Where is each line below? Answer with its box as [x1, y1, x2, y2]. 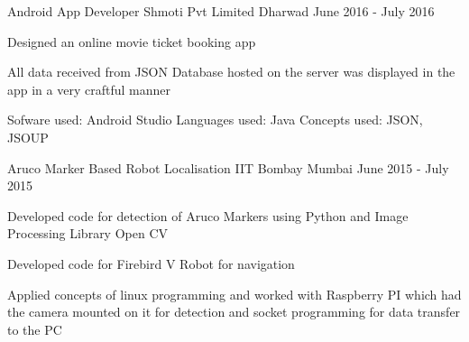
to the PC [7, 319, 62, 338]
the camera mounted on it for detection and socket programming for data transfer [7, 302, 461, 321]
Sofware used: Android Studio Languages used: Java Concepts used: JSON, [7, 110, 423, 129]
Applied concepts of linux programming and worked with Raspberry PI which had [7, 284, 462, 303]
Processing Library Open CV [7, 224, 169, 243]
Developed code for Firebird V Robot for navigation [7, 254, 295, 273]
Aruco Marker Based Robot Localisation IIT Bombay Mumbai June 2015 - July [7, 158, 449, 177]
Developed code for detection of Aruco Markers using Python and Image [7, 206, 409, 225]
